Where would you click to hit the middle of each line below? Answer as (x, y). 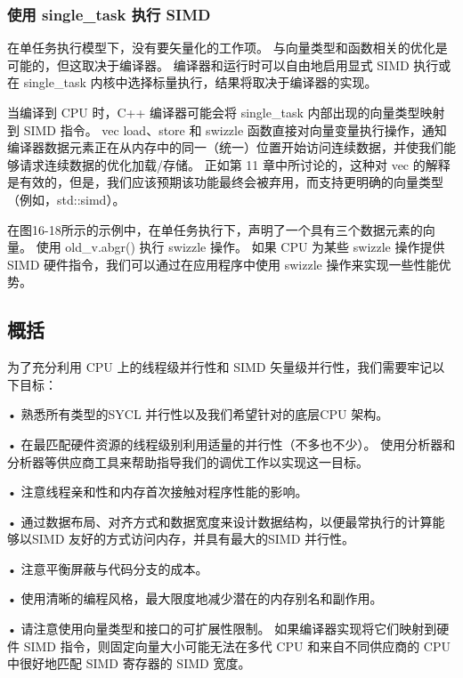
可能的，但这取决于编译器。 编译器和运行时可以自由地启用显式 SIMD (208, 65)
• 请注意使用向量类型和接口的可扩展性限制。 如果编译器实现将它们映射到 (222, 629)
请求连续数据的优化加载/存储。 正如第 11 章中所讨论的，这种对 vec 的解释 (235, 164)
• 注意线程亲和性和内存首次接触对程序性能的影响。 (158, 492)
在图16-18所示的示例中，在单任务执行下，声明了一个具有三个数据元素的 (215, 229)
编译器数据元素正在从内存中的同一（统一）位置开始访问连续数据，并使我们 (225, 147)
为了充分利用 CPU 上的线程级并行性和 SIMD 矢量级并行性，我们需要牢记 (220, 367)
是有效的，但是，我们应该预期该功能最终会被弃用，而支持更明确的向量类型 (225, 182)
